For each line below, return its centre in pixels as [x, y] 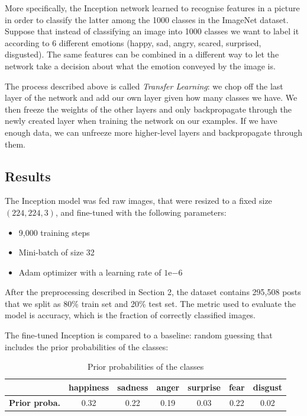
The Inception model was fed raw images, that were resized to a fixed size [138, 201]
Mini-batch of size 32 [56, 252]
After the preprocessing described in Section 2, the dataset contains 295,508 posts [153, 292]
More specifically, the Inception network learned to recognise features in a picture [152, 8]
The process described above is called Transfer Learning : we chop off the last [144, 86]
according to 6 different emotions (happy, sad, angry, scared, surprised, [133, 42]
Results [28, 176]
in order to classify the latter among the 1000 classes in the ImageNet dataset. [147, 19]
